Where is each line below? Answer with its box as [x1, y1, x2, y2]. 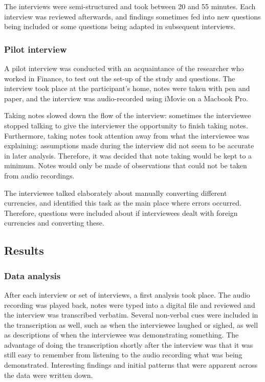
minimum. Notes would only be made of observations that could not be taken [4, 160, 247, 171]
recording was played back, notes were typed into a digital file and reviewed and [4, 299, 255, 310]
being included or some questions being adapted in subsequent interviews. [4, 21, 236, 32]
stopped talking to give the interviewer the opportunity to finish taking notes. [4, 120, 248, 130]
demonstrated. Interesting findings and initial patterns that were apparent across [4, 359, 258, 370]
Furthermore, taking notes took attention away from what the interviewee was [4, 130, 250, 141]
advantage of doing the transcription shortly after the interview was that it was [4, 339, 253, 350]
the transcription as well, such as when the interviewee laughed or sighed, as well [4, 319, 258, 330]
